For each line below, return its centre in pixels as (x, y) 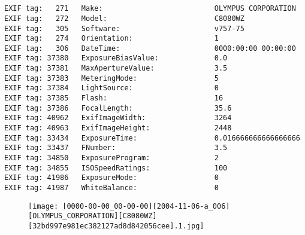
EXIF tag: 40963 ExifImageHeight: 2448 (118, 128)
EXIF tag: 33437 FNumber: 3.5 (116, 148)
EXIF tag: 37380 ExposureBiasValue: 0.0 (116, 58)
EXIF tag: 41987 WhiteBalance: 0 (111, 188)
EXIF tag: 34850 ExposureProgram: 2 (111, 158)
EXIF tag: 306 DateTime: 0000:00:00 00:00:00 (150, 48)
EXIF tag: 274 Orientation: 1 (111, 39)
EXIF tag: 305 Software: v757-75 (124, 28)
